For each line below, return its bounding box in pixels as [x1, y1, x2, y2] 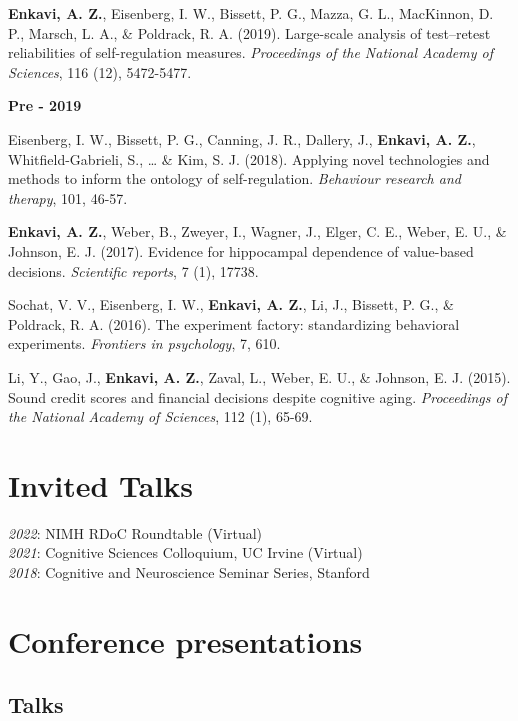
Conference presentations [8, 620, 363, 661]
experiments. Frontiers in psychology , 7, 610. [8, 333, 281, 354]
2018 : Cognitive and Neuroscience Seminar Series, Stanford [8, 562, 370, 582]
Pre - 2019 [8, 95, 82, 116]
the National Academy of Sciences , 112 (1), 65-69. [8, 406, 313, 427]
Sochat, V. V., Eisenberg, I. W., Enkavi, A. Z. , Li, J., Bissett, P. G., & [8, 294, 454, 315]
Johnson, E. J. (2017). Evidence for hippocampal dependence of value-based [8, 240, 474, 261]
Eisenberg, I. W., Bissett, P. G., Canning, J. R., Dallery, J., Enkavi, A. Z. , [8, 128, 476, 149]
